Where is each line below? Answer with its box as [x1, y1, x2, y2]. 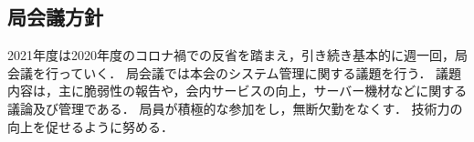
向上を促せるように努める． [7, 117, 174, 136]
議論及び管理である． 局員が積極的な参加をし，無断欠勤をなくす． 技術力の [7, 98, 463, 117]
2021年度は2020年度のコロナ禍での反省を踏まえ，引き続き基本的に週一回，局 [7, 46, 468, 65]
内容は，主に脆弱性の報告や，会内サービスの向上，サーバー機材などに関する [7, 81, 468, 100]
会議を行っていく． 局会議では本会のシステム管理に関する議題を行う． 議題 [7, 63, 462, 82]
